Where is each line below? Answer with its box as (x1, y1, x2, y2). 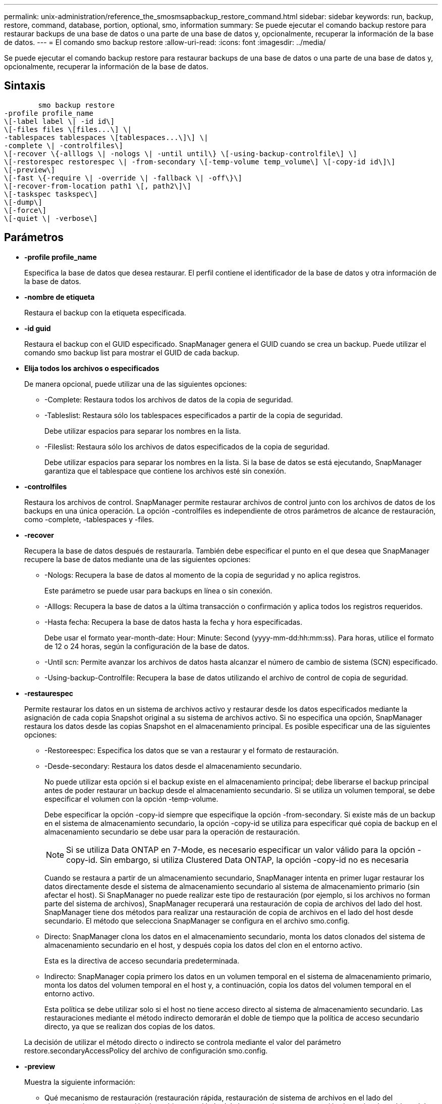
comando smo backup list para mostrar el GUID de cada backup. (24, 348, 240, 357)
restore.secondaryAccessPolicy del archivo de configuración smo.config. (24, 1046, 268, 1055)
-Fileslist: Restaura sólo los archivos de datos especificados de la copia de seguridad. (44, 442, 330, 451)
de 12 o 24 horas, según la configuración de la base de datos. (44, 641, 249, 651)
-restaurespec (24, 688, 74, 698)
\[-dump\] (4, 198, 42, 206)
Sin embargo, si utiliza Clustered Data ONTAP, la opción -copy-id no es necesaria (99, 854, 409, 865)
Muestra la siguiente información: (24, 1077, 135, 1086)
